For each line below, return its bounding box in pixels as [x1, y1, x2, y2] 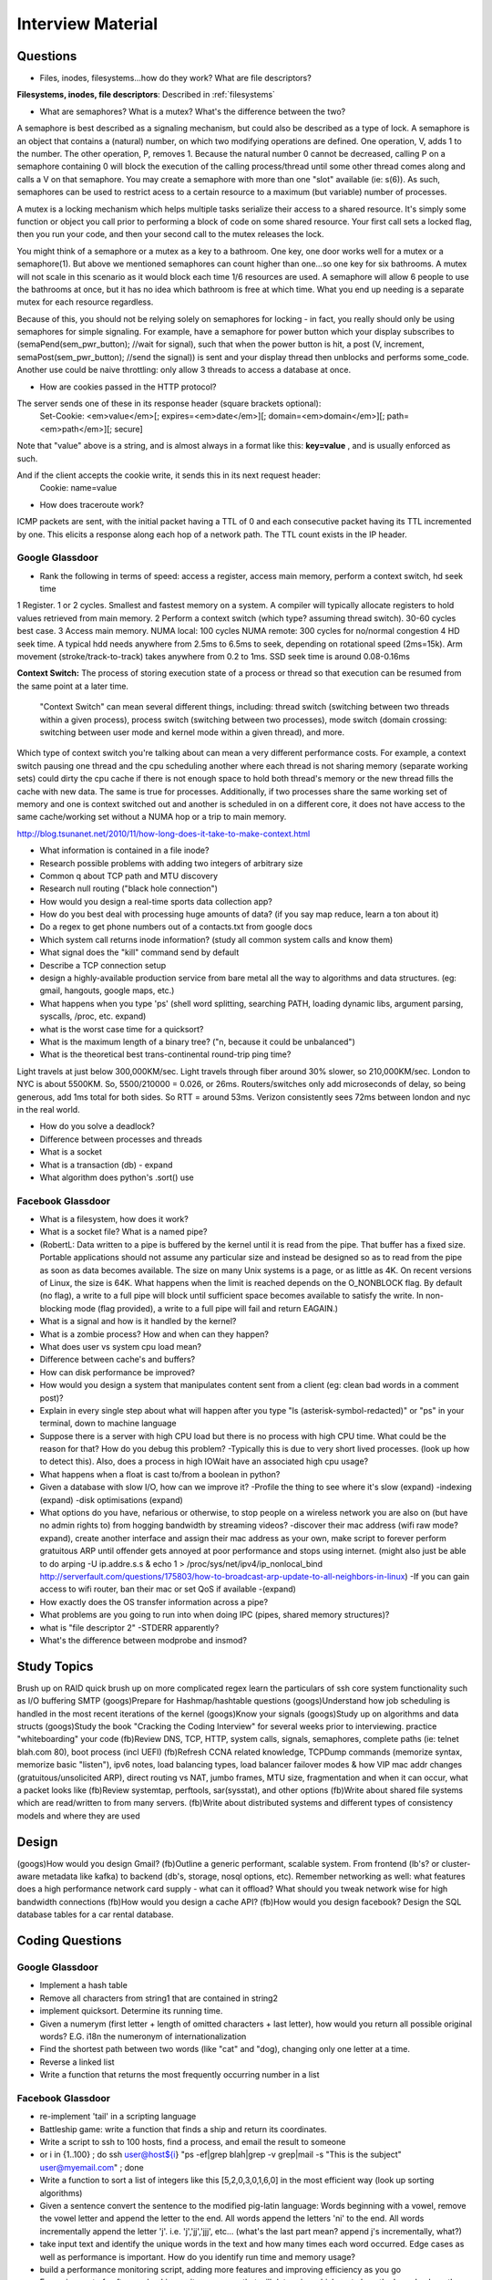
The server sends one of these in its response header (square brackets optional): [16, 398, 322, 409]
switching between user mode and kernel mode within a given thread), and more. [39, 727, 345, 738]
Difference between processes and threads [39, 1134, 202, 1145]
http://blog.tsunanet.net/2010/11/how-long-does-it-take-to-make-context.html [16, 828, 311, 839]
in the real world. [16, 1104, 81, 1114]
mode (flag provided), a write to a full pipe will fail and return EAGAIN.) [74, 1302, 339, 1313]
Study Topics [16, 1658, 94, 1674]
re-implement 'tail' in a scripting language [39, 2111, 197, 2122]
